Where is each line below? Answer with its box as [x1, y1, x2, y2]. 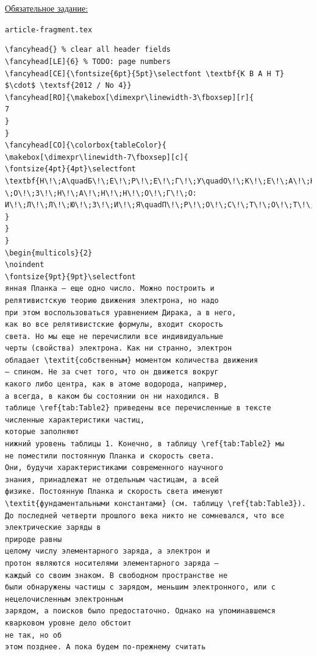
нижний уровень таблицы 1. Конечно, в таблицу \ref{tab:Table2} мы [5, 440, 285, 449]
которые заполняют [5, 427, 79, 437]
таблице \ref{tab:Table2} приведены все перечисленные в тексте [5, 404, 271, 413]
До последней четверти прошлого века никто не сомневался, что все [5, 511, 285, 520]
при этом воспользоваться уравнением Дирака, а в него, [5, 308, 237, 317]
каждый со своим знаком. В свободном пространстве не [5, 571, 228, 580]
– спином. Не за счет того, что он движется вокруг [5, 368, 219, 377]
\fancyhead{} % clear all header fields [5, 45, 171, 54]
